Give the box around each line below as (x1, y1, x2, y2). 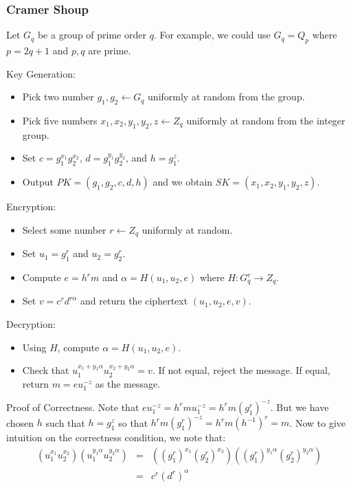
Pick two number (22, 89, 94, 104)
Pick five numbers (22, 113, 98, 127)
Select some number (22, 222, 106, 236)
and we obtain (152, 175, 213, 189)
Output (22, 175, 54, 189)
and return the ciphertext (80, 293, 188, 308)
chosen (6, 415, 34, 430)
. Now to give (289, 415, 346, 430)
